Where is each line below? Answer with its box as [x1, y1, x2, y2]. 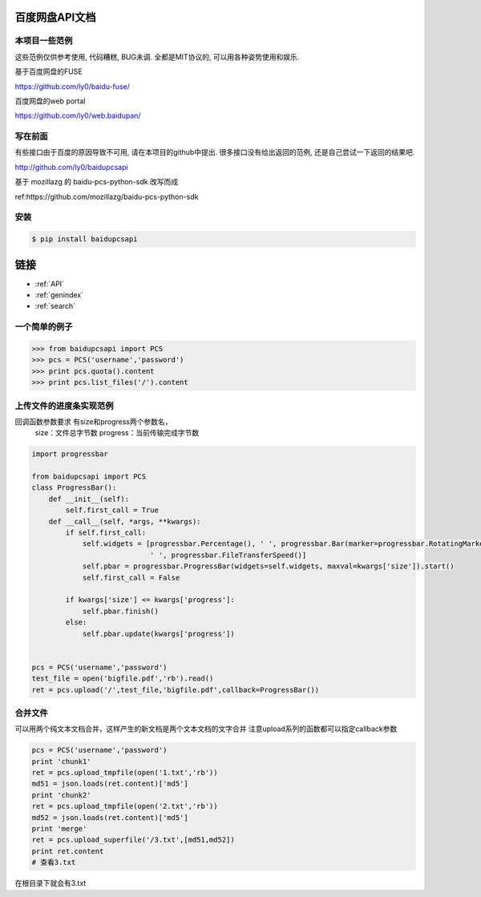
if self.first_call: [65, 528, 147, 537]
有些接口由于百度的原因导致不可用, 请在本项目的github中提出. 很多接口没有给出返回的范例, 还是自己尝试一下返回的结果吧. [14, 147, 415, 157]
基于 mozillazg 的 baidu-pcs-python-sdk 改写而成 [14, 177, 179, 187]
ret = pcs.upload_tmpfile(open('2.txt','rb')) [31, 802, 218, 811]
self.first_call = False [82, 573, 180, 582]
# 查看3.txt [31, 858, 76, 867]
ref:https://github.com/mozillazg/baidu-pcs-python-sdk [14, 192, 199, 201]
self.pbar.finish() [82, 606, 160, 616]
